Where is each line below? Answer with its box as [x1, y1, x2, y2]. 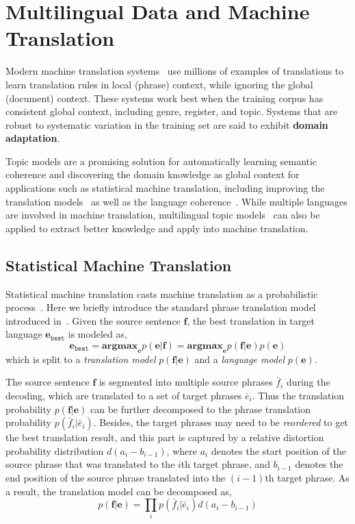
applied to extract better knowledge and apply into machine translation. [5, 221, 308, 235]
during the [286, 375, 330, 389]
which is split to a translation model [5, 351, 156, 366]
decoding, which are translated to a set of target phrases [5, 388, 242, 402]
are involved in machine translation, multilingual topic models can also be [5, 208, 320, 222]
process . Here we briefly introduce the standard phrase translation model [5, 300, 316, 314]
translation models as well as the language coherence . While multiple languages [5, 194, 347, 208]
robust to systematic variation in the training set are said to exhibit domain [5, 117, 328, 132]
